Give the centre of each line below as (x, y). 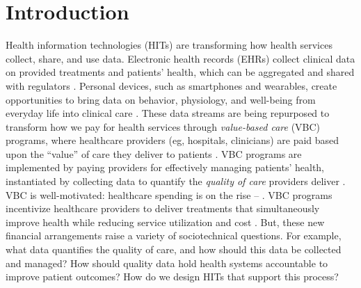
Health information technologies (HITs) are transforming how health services (169, 45)
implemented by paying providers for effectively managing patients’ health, (165, 167)
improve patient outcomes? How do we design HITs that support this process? (172, 277)
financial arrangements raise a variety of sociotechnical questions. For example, (174, 235)
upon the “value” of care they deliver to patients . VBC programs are (154, 153)
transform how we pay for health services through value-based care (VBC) (163, 126)
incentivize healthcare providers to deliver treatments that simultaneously (163, 208)
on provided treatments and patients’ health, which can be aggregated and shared (180, 72)
